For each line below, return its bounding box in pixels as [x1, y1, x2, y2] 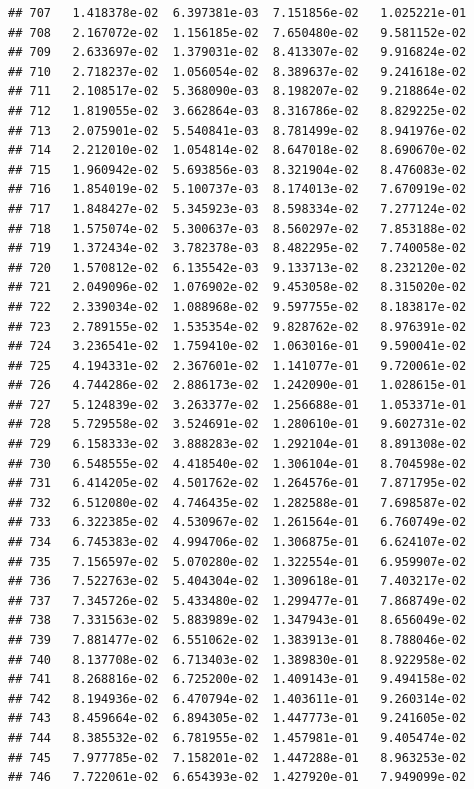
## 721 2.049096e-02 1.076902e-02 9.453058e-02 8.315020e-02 [8, 280, 467, 295]
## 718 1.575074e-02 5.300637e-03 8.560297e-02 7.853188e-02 [8, 221, 467, 236]
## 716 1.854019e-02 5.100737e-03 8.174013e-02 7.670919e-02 [8, 182, 467, 197]
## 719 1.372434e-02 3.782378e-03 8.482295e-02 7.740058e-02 [8, 241, 467, 256]
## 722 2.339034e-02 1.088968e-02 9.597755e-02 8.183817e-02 [8, 299, 467, 314]
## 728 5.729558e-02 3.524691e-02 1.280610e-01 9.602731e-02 [8, 417, 467, 432]
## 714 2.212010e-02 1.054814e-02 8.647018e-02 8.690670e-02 [8, 143, 467, 158]
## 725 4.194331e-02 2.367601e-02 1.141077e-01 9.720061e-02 [8, 358, 467, 373]
